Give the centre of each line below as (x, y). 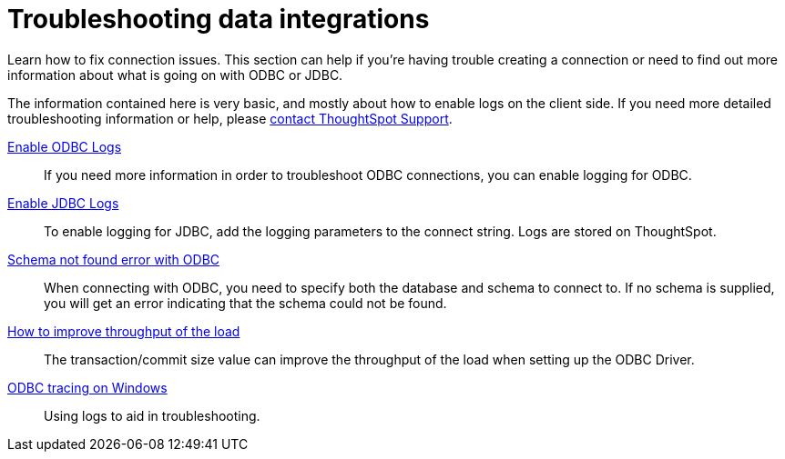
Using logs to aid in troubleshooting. (152, 415)
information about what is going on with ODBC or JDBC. (175, 75)
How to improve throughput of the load (124, 331)
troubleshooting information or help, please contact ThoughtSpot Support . (230, 118)
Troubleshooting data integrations (219, 19)
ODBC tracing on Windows (87, 387)
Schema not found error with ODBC (114, 259)
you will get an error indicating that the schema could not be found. (245, 303)
